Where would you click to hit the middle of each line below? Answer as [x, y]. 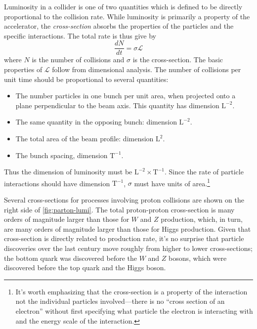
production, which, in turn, [202, 219]
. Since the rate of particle [204, 172]
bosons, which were [198, 258]
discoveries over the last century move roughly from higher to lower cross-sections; [128, 248]
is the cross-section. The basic [178, 60]
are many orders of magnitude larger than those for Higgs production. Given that [128, 228]
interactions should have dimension [57, 183]
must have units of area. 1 [172, 182]
